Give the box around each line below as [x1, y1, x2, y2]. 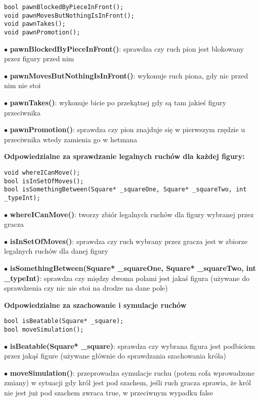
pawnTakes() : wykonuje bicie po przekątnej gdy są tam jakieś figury [10, 97, 227, 107]
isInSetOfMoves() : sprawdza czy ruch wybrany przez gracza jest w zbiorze [10, 235, 248, 246]
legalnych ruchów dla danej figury [4, 246, 108, 256]
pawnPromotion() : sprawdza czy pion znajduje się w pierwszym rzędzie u [10, 124, 245, 135]
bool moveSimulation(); [4, 326, 84, 333]
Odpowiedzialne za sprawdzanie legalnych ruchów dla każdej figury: [4, 151, 245, 162]
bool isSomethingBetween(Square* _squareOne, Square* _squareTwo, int [4, 186, 247, 193]
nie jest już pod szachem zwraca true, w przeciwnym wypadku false [4, 387, 213, 398]
